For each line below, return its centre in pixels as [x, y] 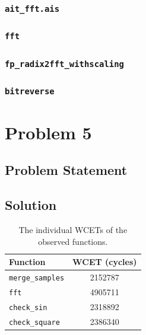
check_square [34, 322]
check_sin [28, 307]
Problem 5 [48, 132]
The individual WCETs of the [73, 229]
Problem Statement [66, 170]
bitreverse [30, 92]
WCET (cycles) [105, 262]
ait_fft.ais [32, 9]
